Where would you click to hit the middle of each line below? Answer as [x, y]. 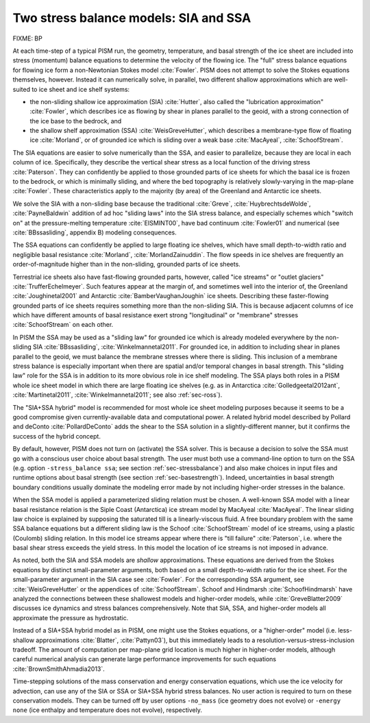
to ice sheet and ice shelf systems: [81, 89]
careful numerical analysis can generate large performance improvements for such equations [145, 659]
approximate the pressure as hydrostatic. [71, 617]
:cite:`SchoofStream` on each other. [63, 325]
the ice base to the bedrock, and [76, 121]
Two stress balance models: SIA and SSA [132, 18]
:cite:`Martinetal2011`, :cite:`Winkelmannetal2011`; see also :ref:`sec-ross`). [118, 395]
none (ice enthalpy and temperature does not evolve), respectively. [107, 710]
